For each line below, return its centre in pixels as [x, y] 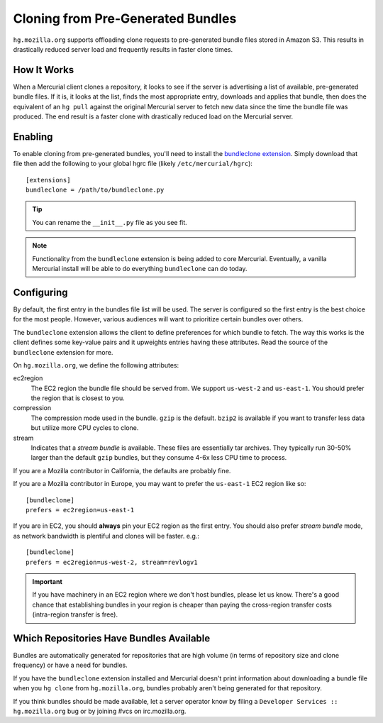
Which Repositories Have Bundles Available [112, 638]
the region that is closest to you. [78, 398]
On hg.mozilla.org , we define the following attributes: [96, 365]
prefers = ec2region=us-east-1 [80, 510]
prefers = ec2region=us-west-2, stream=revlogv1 [112, 562]
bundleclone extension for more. [63, 352]
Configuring [40, 292]
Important [48, 581]
